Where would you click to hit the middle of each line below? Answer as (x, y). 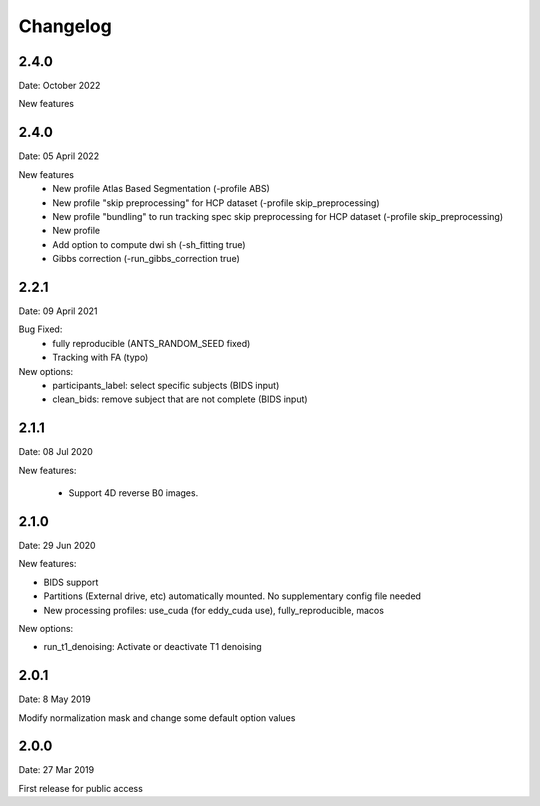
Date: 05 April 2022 (59, 156)
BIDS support (71, 582)
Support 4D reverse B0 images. (133, 493)
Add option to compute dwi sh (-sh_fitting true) (149, 244)
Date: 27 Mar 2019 (56, 770)
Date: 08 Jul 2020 (56, 452)
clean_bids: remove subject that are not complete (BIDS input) (180, 399)
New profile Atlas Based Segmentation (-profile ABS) (161, 189)
